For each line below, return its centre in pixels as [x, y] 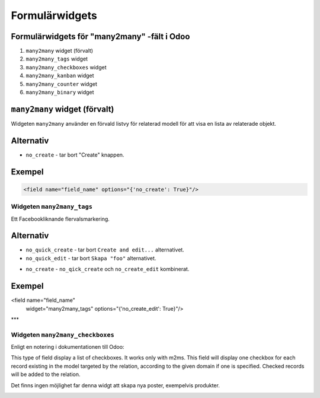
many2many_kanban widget [60, 76]
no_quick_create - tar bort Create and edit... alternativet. [105, 250]
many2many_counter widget [61, 84]
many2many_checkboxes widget [66, 67]
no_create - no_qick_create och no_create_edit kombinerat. [108, 269]
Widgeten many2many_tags [52, 206]
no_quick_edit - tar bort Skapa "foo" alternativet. [91, 258]
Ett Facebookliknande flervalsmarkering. [60, 219]
